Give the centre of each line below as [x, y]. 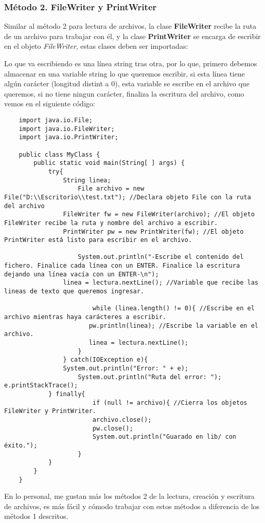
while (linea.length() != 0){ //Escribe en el [173, 309]
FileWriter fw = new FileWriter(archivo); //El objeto [159, 214]
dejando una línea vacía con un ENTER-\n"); [82, 274]
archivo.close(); [122, 419]
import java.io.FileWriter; [67, 129]
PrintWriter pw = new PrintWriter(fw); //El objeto [153, 231]
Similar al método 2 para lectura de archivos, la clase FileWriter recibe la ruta [130, 26]
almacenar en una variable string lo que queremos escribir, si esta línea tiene [125, 73]
